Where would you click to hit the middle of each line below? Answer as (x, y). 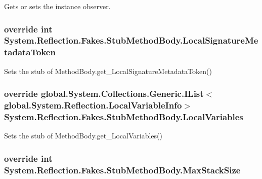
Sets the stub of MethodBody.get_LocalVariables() (83, 136)
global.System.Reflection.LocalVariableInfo (93, 105)
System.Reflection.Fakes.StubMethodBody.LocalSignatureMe (131, 40)
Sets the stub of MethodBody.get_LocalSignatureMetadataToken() (108, 71)
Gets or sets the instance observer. (57, 6)
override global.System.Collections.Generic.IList (104, 94)
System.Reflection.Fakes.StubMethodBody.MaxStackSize (122, 170)
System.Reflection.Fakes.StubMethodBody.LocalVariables (124, 117)
